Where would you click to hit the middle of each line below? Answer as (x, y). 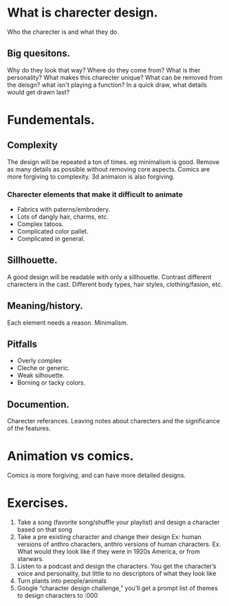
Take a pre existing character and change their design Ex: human (109, 537)
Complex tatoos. (40, 224)
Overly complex (40, 361)
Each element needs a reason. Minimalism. (68, 323)
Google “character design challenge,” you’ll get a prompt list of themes (117, 588)
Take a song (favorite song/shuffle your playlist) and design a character (118, 523)
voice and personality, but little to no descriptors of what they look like (117, 574)
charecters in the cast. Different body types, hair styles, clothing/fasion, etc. (115, 284)
